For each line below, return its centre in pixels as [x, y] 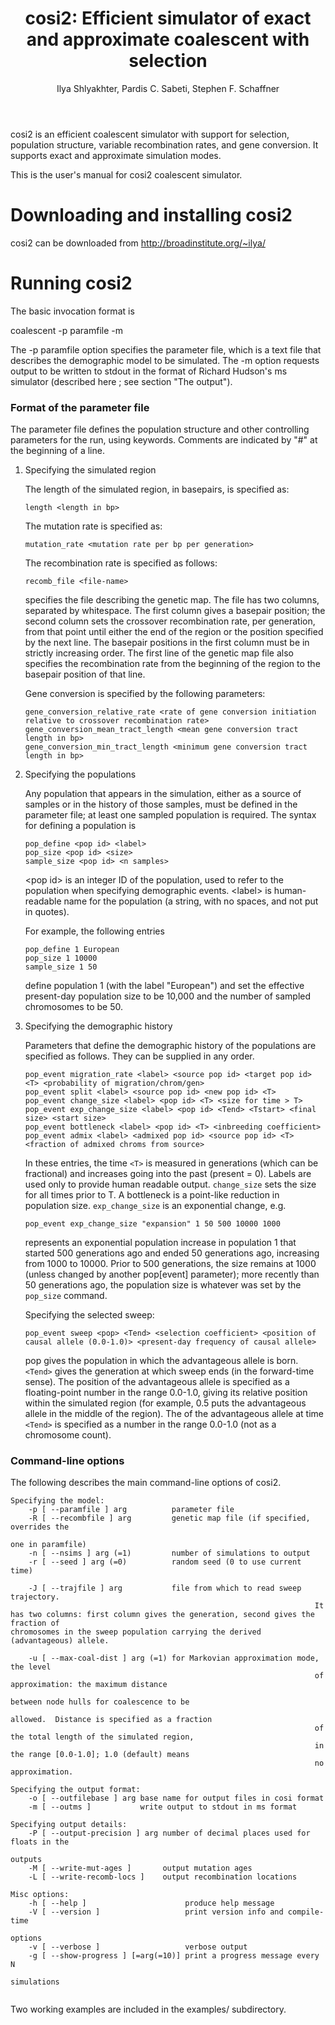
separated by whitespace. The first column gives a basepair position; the [175, 611]
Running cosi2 [71, 283]
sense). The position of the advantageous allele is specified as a [157, 1382]
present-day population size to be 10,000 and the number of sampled [168, 996]
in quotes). [47, 912]
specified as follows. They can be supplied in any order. [139, 1056]
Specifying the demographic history [98, 1026]
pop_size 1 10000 [61, 958]
